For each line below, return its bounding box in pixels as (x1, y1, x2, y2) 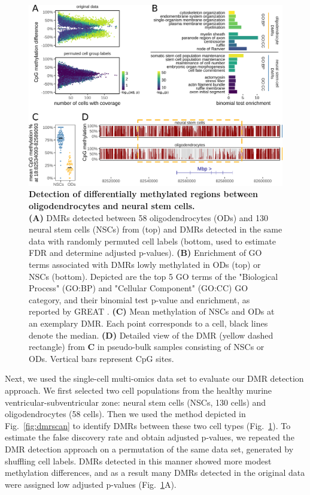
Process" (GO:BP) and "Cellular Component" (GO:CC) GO (29, 282, 248, 294)
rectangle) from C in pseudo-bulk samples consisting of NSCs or (29, 340, 265, 353)
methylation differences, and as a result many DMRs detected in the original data (5, 466, 305, 479)
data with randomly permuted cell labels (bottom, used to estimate (29, 234, 276, 247)
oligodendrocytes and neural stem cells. (29, 200, 195, 212)
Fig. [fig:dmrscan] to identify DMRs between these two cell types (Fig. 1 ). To (5, 419, 291, 431)
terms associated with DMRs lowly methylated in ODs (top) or (29, 258, 261, 270)
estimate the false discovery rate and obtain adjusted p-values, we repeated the (5, 431, 294, 443)
